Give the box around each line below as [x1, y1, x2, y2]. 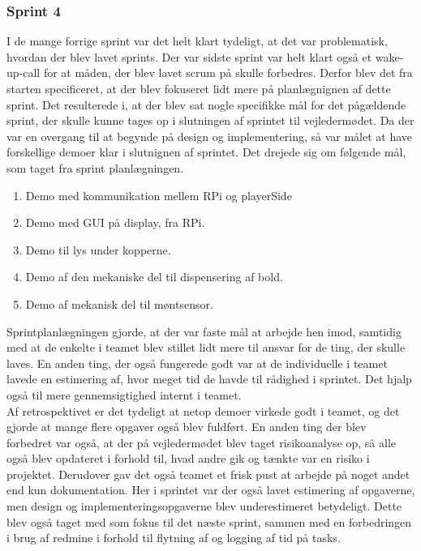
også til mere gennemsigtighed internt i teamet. [6, 386, 242, 403]
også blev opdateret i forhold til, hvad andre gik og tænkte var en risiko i [6, 450, 370, 467]
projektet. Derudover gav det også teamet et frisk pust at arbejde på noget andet [6, 465, 410, 482]
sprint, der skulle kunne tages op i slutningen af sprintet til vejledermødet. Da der [6, 112, 415, 129]
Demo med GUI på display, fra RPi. [25, 214, 205, 231]
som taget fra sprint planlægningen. [6, 159, 184, 176]
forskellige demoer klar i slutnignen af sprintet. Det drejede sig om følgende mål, [6, 143, 406, 160]
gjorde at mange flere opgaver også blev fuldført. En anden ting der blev [6, 418, 367, 435]
